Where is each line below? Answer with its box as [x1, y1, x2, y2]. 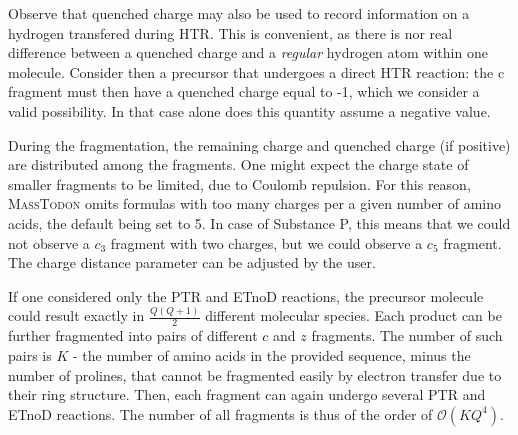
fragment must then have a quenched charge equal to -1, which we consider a [8, 81, 480, 102]
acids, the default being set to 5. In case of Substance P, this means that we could [8, 212, 511, 233]
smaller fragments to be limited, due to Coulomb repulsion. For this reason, [8, 173, 471, 194]
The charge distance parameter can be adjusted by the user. [8, 252, 376, 273]
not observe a [8, 232, 90, 253]
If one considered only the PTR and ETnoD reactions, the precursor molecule [8, 285, 484, 306]
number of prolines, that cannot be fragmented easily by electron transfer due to [8, 364, 502, 385]
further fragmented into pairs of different [8, 325, 258, 346]
